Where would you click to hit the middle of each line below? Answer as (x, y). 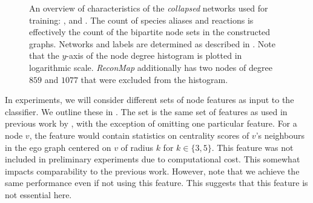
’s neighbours (280, 135)
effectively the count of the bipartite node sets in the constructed (150, 32)
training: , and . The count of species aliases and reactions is (141, 20)
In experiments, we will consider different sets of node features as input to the (150, 100)
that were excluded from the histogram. (154, 79)
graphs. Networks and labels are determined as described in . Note (152, 43)
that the (44, 55)
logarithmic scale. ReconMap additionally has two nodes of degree (151, 67)
